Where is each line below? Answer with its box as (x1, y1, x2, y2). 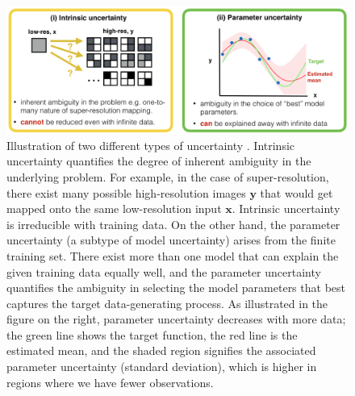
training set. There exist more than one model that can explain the (6, 247, 339, 264)
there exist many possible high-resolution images (6, 184, 246, 201)
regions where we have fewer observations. (6, 373, 214, 390)
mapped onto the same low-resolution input (6, 200, 222, 217)
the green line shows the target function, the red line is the (6, 326, 298, 343)
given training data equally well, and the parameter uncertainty (6, 263, 321, 280)
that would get (260, 184, 333, 201)
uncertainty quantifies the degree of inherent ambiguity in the (6, 152, 311, 169)
